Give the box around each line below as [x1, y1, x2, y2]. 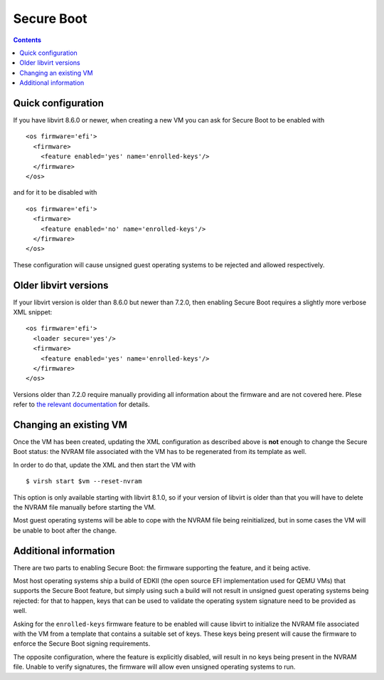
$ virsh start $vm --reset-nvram [26, 478, 142, 485]
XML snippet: [13, 308, 53, 316]
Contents [13, 36, 42, 44]
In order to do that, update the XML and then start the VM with [13, 460, 196, 469]
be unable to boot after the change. [13, 526, 117, 535]
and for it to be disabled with [13, 188, 97, 197]
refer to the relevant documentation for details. [13, 400, 150, 409]
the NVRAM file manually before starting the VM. [13, 503, 156, 511]
